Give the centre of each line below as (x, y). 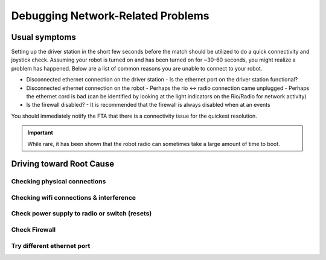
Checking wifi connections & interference (73, 197)
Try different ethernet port (51, 246)
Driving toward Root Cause (63, 164)
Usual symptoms (44, 37)
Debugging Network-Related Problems (110, 16)
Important (40, 133)
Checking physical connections (59, 182)
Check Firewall (34, 230)
